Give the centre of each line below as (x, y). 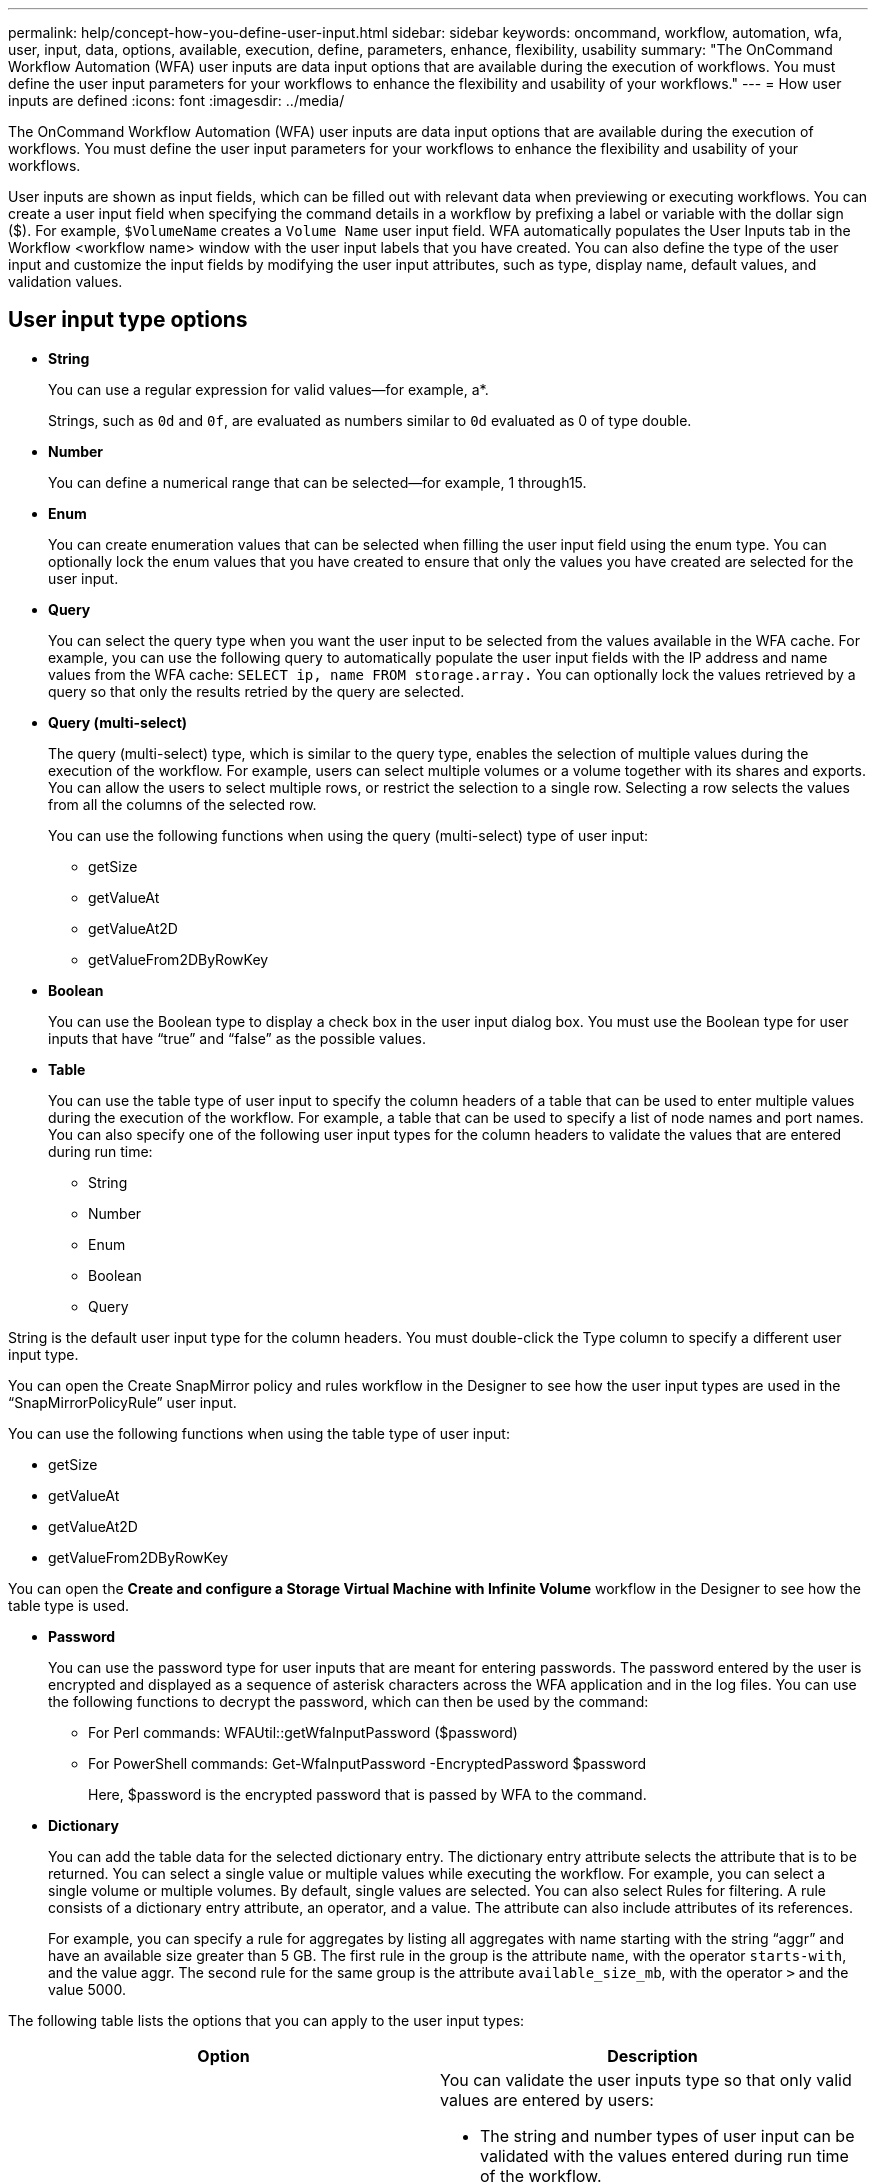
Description (652, 2055)
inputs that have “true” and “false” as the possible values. (237, 1038)
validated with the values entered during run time (664, 2155)
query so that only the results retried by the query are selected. (256, 691)
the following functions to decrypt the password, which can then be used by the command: (348, 1701)
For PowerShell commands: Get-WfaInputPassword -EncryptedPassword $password (367, 1763)
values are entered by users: (547, 2099)
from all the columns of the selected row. (182, 804)
